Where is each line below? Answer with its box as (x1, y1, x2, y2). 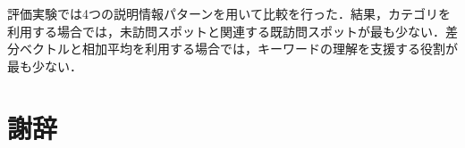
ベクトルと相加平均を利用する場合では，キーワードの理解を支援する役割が (19, 39, 458, 58)
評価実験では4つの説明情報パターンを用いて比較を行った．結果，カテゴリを (7, 4, 451, 22)
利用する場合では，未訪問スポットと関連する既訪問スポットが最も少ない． (7, 21, 445, 40)
